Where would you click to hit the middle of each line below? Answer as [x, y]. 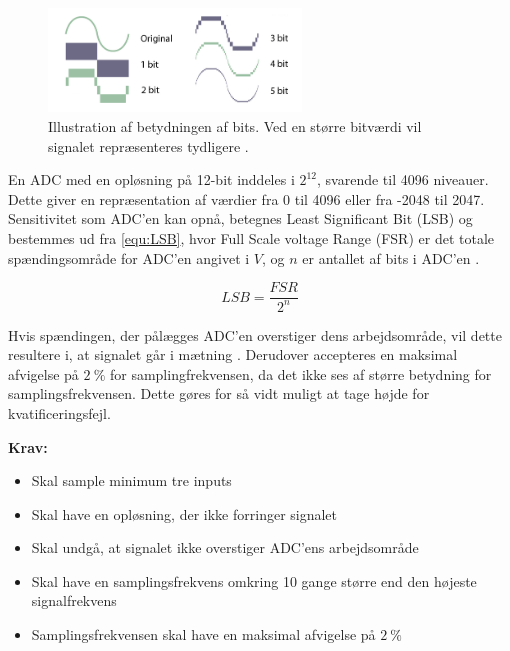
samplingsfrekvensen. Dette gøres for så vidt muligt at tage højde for [219, 393]
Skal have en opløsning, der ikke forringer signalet [184, 513]
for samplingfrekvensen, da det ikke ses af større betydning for [300, 373]
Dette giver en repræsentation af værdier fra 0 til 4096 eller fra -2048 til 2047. [246, 198]
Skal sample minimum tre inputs [131, 480]
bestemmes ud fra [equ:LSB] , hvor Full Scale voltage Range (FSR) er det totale [251, 237]
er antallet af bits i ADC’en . [391, 257]
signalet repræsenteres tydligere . [148, 145]
